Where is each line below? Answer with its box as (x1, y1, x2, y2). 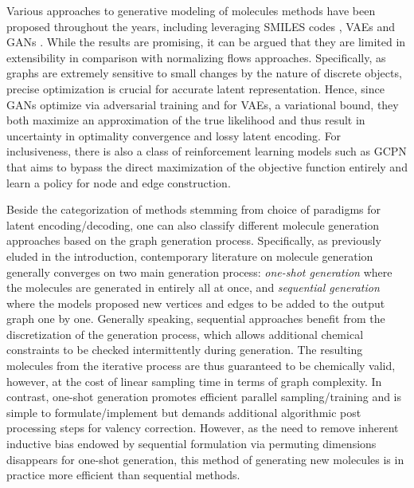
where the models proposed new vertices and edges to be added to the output (6, 294, 385, 311)
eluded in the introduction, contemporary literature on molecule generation (6, 247, 373, 264)
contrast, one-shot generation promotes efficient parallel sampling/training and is (6, 388, 402, 405)
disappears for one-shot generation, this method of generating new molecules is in (6, 451, 404, 467)
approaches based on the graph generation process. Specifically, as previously (6, 232, 381, 249)
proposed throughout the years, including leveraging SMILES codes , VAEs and (6, 18, 396, 34)
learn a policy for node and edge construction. (6, 174, 231, 191)
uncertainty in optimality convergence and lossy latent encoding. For (6, 127, 342, 144)
